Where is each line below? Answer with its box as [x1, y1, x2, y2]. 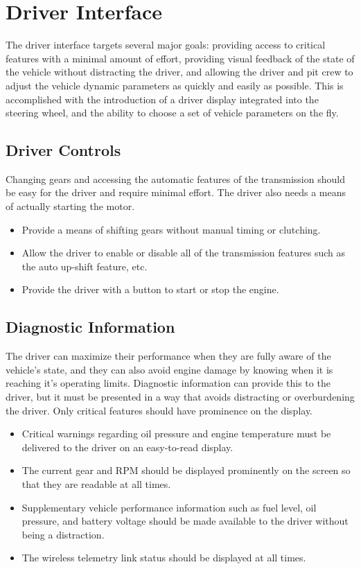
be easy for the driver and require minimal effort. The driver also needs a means [6, 185, 346, 200]
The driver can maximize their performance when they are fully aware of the [6, 349, 331, 363]
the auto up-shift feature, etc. [21, 259, 148, 273]
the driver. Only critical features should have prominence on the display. [6, 403, 313, 417]
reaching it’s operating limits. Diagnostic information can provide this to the [6, 376, 331, 390]
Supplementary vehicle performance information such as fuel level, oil [21, 500, 317, 514]
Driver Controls [6, 139, 121, 161]
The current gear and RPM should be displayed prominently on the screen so [21, 463, 351, 478]
